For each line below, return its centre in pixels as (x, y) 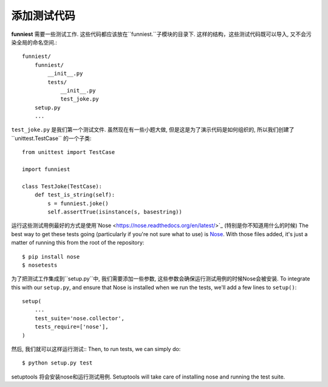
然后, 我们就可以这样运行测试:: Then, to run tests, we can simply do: (96, 349)
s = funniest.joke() (78, 203)
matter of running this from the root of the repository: (78, 243)
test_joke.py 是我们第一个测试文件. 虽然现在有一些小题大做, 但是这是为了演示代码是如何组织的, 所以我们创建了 (153, 130)
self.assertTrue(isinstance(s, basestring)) (115, 212)
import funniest (46, 169)
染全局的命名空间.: (34, 42)
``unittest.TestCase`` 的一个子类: (51, 138)
